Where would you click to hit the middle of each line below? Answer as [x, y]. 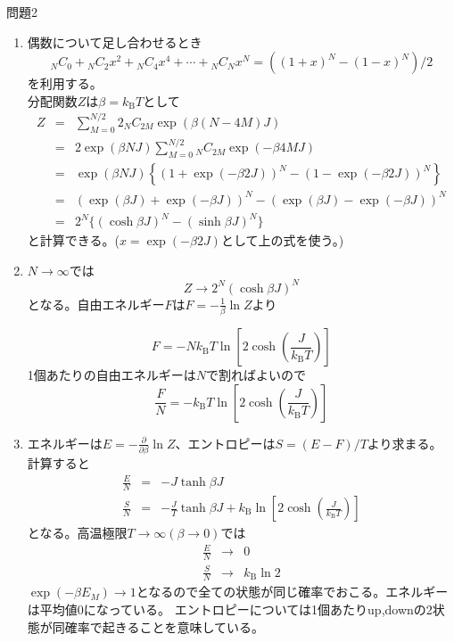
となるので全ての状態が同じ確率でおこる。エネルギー [292, 592]
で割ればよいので [256, 375]
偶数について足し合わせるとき [115, 41]
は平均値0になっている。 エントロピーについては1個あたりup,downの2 [230, 609]
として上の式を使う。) [282, 240]
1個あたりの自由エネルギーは [111, 375]
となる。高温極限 [77, 533]
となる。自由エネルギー [96, 304]
